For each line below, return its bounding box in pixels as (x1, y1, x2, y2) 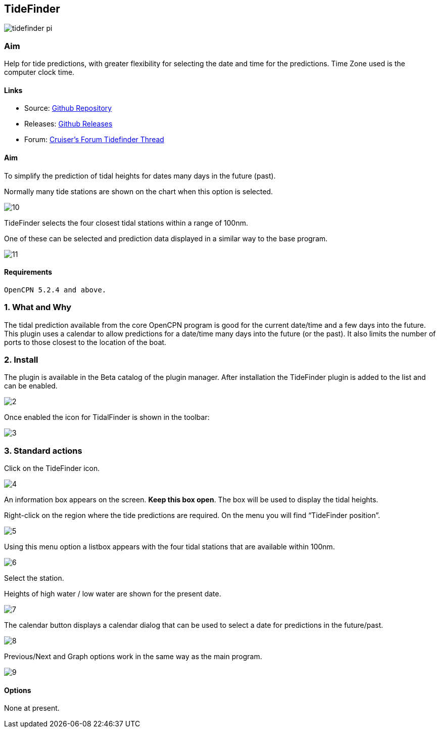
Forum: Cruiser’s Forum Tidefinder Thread (24, 135, 164, 144)
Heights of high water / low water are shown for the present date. (4, 589, 221, 598)
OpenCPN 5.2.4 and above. (4, 285, 107, 294)
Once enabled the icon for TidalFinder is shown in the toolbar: (4, 413, 210, 422)
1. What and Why (4, 302, 72, 313)
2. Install (4, 354, 38, 365)
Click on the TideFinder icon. (4, 464, 100, 473)
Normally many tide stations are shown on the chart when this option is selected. (4, 187, 273, 196)
